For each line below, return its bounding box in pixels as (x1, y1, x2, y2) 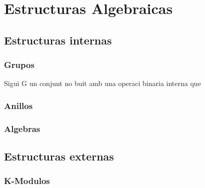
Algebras (4, 122, 40, 134)
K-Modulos (4, 174, 50, 187)
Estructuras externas (4, 148, 114, 164)
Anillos (4, 99, 33, 111)
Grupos (4, 58, 34, 71)
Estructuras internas (4, 32, 112, 47)
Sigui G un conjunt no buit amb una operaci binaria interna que (4, 78, 201, 88)
